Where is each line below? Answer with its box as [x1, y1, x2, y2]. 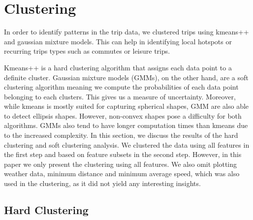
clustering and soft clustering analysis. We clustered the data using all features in [4, 139, 250, 150]
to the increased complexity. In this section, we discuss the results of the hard [4, 130, 238, 140]
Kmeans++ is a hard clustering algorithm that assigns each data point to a [4, 62, 232, 72]
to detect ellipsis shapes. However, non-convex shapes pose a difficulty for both [4, 110, 242, 121]
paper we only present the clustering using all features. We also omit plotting [4, 158, 237, 169]
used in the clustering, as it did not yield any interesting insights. [4, 178, 201, 189]
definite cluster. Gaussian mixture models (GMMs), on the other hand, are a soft [4, 72, 249, 82]
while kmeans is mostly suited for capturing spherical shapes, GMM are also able [4, 101, 249, 111]
